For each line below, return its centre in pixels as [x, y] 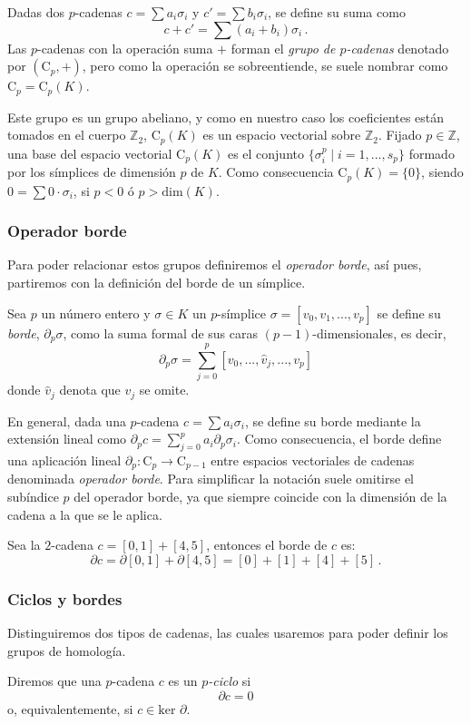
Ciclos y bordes [65, 598]
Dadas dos [36, 12]
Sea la [24, 545]
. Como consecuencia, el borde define [339, 439]
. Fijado [400, 135]
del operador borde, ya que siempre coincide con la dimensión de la [260, 497]
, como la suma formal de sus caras [161, 333]
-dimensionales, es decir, [379, 333]
